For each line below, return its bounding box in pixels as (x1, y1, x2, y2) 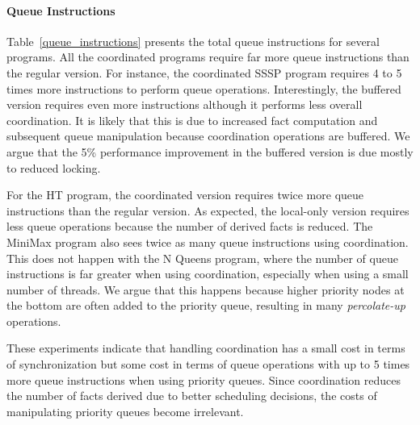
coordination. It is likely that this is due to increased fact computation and (6, 111, 378, 128)
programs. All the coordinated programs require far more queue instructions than (6, 48, 409, 65)
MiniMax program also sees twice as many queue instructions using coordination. (6, 233, 409, 250)
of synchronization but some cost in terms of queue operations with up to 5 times (6, 356, 410, 373)
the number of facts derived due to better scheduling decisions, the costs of (6, 387, 377, 404)
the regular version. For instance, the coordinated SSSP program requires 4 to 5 (6, 64, 402, 81)
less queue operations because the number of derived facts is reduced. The (6, 218, 373, 235)
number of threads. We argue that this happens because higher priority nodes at (6, 281, 405, 298)
